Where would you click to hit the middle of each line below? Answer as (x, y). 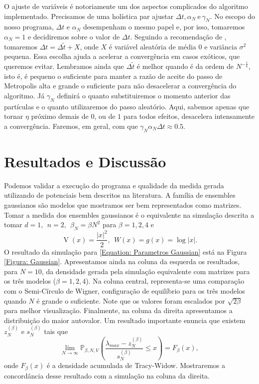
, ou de (105, 116)
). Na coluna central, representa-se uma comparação (165, 281)
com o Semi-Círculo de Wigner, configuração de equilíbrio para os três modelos (125, 290)
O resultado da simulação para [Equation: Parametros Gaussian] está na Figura (126, 251)
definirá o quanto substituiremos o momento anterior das (144, 95)
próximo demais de (60, 116)
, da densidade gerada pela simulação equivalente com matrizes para (146, 271)
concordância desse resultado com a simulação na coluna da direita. (107, 375)
